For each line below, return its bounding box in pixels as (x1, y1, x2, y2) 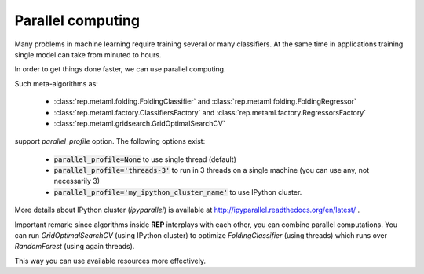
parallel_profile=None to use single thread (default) (53, 154, 237, 164)
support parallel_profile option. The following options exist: (14, 137, 206, 146)
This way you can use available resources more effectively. (14, 256, 206, 265)
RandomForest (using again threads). (14, 242, 135, 251)
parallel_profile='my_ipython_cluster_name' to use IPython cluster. (53, 187, 302, 196)
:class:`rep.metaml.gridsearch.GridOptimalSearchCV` (53, 119, 225, 128)
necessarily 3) (53, 177, 101, 186)
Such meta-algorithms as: (14, 79, 98, 88)
